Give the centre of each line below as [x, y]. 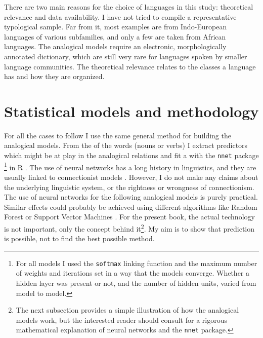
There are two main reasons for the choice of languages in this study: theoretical [129, 7]
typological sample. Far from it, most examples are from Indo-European [116, 27]
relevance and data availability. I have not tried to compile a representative [120, 16]
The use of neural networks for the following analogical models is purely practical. [131, 197]
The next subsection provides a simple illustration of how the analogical [127, 310]
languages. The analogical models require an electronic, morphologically [115, 46]
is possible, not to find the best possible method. [79, 238]
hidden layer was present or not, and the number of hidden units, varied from [136, 283]
